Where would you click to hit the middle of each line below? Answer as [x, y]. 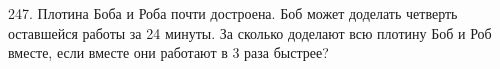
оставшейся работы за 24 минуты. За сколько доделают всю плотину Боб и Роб [250, 32]
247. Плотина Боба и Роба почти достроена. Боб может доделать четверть [233, 13]
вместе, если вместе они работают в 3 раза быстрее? [168, 52]
